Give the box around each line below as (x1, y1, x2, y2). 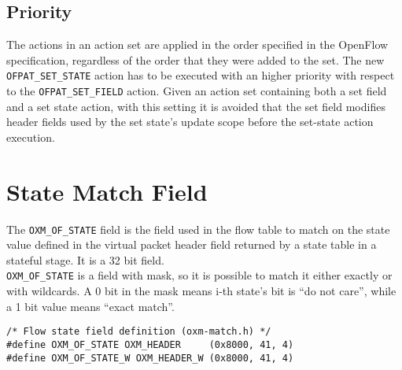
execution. (6, 128, 55, 145)
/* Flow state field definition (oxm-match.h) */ (6, 326, 271, 338)
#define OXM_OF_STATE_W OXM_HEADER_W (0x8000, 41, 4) (6, 352, 294, 364)
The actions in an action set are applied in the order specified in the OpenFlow (6, 36, 389, 53)
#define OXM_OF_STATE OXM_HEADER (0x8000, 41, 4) (6, 339, 294, 350)
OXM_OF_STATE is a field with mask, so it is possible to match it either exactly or (6, 267, 393, 283)
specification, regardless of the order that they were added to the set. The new (6, 51, 385, 68)
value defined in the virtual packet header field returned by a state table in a (6, 236, 377, 253)
